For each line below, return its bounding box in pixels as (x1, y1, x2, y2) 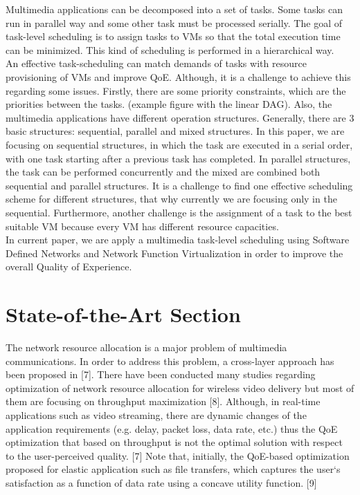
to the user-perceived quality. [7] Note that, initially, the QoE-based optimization (6, 448, 350, 463)
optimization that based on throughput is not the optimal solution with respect (6, 435, 343, 449)
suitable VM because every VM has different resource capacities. (6, 218, 279, 233)
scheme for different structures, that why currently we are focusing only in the (6, 192, 337, 206)
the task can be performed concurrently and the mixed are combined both (6, 165, 321, 179)
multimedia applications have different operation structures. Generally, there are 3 (6, 110, 354, 124)
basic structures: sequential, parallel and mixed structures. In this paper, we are (6, 124, 345, 138)
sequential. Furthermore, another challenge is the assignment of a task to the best (6, 205, 352, 219)
